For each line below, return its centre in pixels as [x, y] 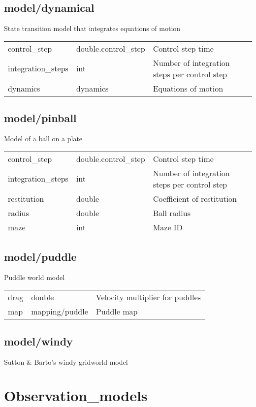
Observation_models [76, 395]
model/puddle [40, 256]
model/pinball [40, 118]
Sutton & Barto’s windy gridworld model [66, 361]
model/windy [38, 341]
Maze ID [168, 227]
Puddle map [117, 312]
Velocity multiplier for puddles [148, 297]
